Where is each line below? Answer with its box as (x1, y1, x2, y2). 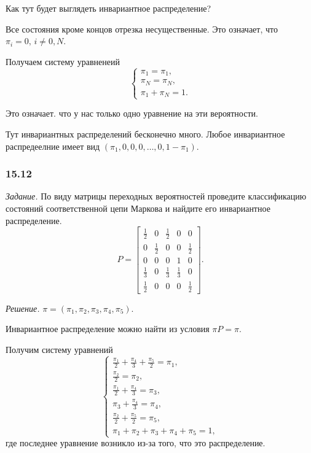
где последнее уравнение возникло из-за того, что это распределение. (6, 436, 266, 449)
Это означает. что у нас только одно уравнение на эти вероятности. (6, 107, 258, 120)
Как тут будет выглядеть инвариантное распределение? (6, 2, 211, 14)
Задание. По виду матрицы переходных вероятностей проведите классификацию (6, 190, 307, 203)
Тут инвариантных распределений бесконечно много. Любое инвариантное (6, 127, 285, 140)
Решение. (6, 301, 40, 314)
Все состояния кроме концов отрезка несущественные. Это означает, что (6, 22, 278, 35)
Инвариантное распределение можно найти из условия (6, 322, 210, 335)
